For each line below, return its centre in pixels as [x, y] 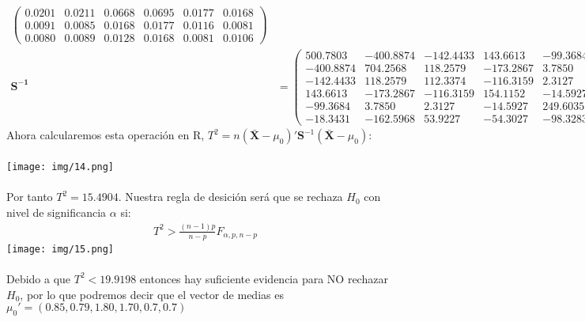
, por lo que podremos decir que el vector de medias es [152, 294]
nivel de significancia [57, 212]
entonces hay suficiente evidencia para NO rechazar [264, 278]
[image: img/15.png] [60, 249]
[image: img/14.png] [60, 167]
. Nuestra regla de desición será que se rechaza [230, 197]
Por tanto [30, 197]
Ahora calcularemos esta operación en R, [106, 135]
